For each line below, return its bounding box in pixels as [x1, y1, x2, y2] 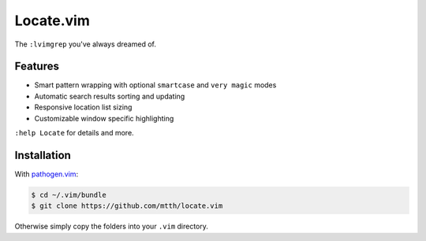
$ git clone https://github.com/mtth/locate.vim [31, 202, 223, 210]
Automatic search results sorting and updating [34, 91, 185, 101]
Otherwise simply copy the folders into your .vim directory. [14, 221, 209, 232]
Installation [14, 148, 71, 161]
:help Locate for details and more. [14, 128, 134, 138]
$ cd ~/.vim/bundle [31, 190, 106, 199]
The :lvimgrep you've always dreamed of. [14, 39, 157, 49]
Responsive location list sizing [34, 102, 133, 112]
